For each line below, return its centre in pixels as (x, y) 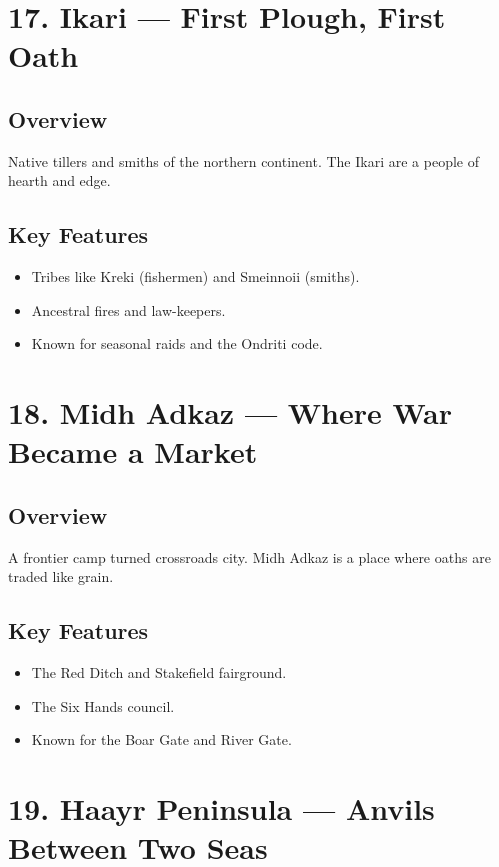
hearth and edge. (59, 180)
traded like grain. (61, 576)
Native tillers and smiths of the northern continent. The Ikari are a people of (243, 160)
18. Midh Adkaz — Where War (230, 412)
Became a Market (133, 451)
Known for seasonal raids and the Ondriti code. (177, 343)
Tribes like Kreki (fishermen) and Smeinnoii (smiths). (195, 276)
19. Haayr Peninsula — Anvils (221, 808)
